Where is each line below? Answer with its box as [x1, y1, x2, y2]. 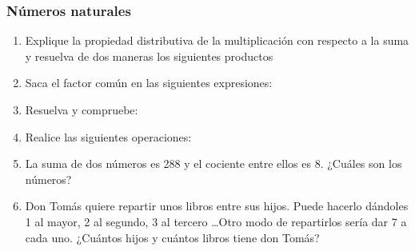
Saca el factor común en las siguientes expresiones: [25, 74, 273, 91]
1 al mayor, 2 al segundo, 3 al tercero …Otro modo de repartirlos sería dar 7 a [25, 213, 407, 229]
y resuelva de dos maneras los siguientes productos [25, 47, 273, 64]
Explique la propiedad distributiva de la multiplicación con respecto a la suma [25, 32, 409, 49]
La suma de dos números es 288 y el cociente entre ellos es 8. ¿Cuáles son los [25, 155, 402, 172]
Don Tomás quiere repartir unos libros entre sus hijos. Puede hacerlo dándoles [25, 197, 409, 214]
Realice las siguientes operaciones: [25, 128, 192, 145]
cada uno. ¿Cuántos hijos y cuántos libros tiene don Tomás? [25, 229, 320, 245]
